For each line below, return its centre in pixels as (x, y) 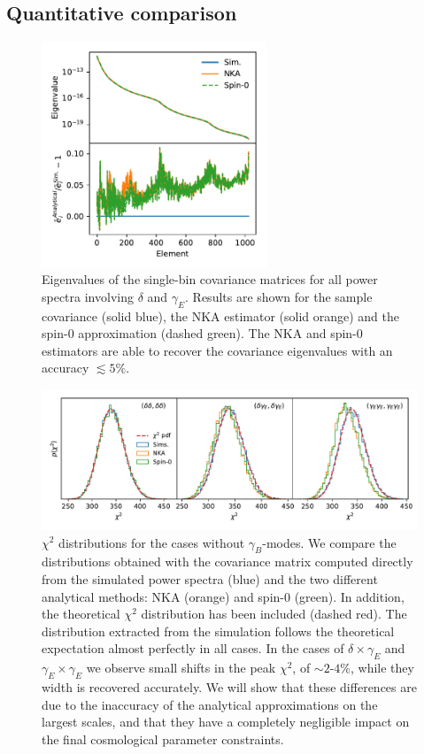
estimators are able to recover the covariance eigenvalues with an (217, 350)
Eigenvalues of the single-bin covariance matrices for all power (210, 279)
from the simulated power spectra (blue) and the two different (210, 578)
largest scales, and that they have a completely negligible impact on (226, 722)
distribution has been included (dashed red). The (274, 614)
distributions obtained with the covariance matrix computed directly (227, 562)
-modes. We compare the (329, 542)
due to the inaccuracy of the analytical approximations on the (210, 704)
